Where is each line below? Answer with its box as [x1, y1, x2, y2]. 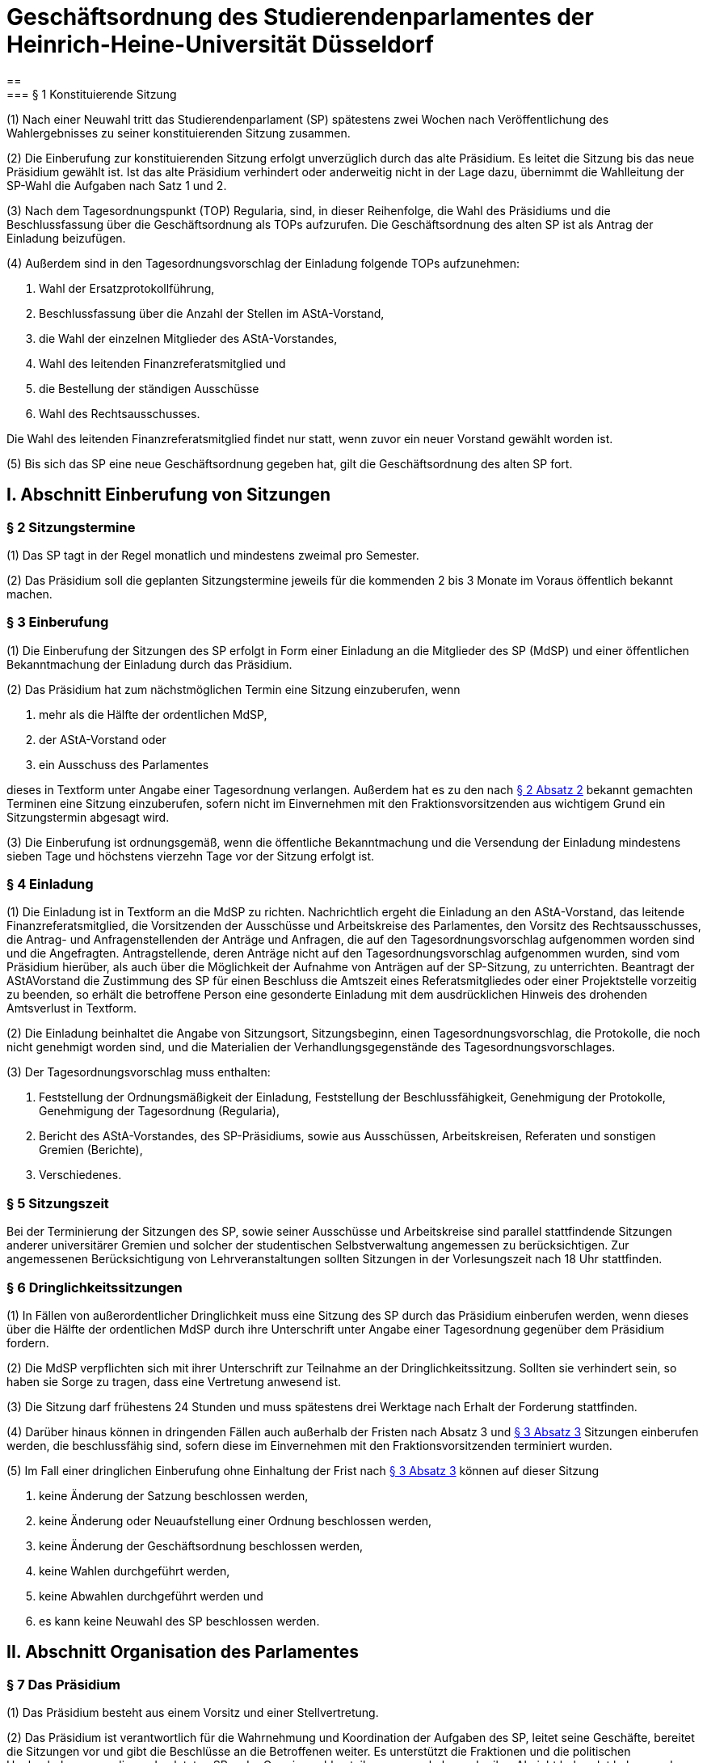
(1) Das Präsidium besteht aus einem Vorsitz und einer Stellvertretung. [6, 1706, 379, 1720]
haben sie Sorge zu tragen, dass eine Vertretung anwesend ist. [6, 1374, 342, 1389]
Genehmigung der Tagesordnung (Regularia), [39, 1104, 280, 1118]
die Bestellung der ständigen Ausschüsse [39, 381, 259, 395]
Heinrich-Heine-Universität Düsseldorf [6, 31, 435, 58]
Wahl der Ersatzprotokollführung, [39, 281, 215, 295]
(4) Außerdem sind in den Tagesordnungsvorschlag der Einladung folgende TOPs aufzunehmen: [6, 256, 520, 270]
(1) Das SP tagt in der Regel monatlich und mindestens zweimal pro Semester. [6, 548, 419, 562]
